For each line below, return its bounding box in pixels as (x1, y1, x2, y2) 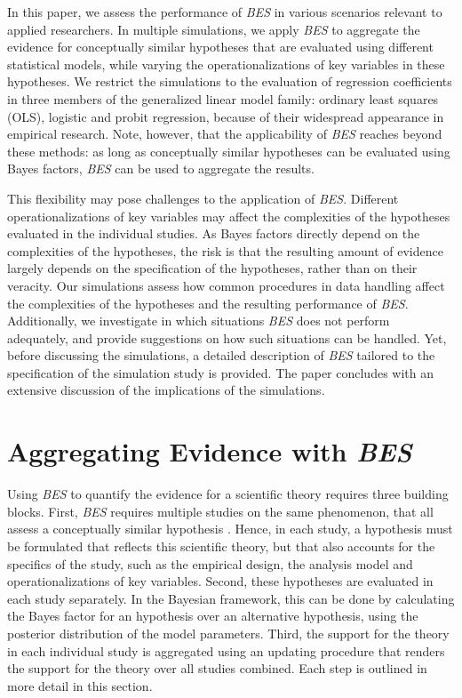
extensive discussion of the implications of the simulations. (7, 381, 325, 399)
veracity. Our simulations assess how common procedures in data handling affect (7, 276, 445, 294)
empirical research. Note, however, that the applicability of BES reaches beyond (7, 124, 442, 143)
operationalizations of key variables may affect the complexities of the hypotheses (7, 206, 450, 225)
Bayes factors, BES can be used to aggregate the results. (7, 159, 315, 178)
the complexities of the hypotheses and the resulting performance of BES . (7, 293, 409, 312)
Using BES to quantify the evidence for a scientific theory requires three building (7, 485, 449, 503)
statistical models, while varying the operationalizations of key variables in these (7, 54, 445, 73)
